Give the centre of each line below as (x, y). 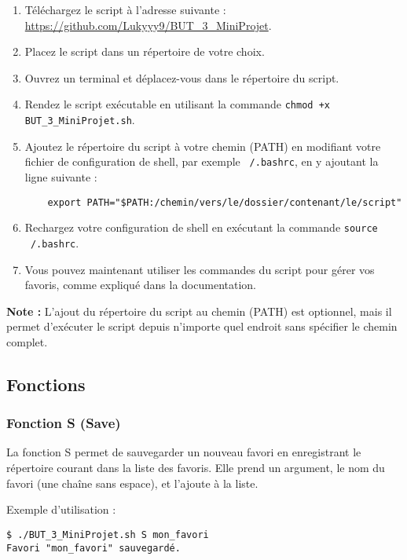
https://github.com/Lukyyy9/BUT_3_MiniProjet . (148, 25)
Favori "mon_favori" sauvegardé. (93, 548)
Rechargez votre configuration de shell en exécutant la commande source (201, 227)
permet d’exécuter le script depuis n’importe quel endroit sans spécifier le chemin (202, 326)
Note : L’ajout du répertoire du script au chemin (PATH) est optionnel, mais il (199, 311)
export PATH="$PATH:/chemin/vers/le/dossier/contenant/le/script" (225, 202)
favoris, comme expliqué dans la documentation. (140, 285)
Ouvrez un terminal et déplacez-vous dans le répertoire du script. (182, 77)
